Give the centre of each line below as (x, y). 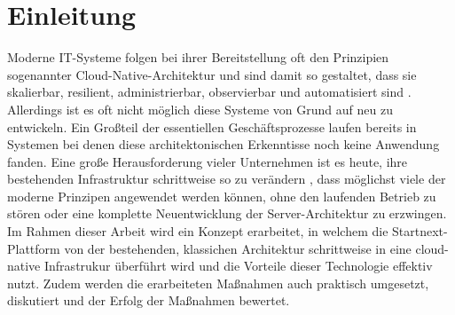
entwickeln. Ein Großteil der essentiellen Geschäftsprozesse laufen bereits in (212, 126)
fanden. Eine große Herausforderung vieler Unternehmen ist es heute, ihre (208, 161)
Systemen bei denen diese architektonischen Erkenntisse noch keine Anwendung (224, 144)
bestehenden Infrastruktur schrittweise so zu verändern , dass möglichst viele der (227, 179)
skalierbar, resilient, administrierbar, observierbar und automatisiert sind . (209, 92)
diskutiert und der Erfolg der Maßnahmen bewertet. (149, 300)
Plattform (34, 248)
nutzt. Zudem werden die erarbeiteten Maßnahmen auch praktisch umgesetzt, (218, 283)
